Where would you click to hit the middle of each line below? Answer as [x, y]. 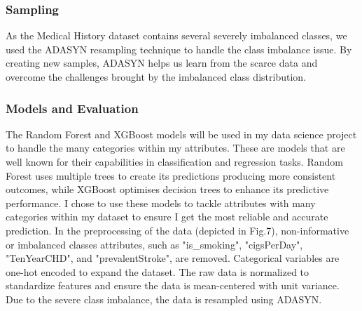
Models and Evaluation [72, 108]
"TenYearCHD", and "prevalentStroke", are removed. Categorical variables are [173, 258]
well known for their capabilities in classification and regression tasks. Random [174, 161]
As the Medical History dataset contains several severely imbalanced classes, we [176, 35]
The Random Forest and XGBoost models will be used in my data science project [181, 134]
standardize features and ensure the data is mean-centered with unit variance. [173, 285]
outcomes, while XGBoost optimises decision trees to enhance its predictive [167, 189]
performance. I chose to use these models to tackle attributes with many [161, 203]
